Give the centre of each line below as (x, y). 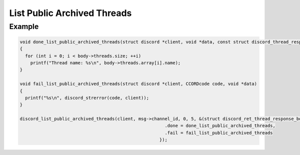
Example (24, 26)
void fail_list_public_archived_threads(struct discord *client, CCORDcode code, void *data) (138, 84)
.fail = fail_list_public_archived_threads (219, 133)
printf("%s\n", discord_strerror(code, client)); (87, 98)
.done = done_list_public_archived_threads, (220, 126)
